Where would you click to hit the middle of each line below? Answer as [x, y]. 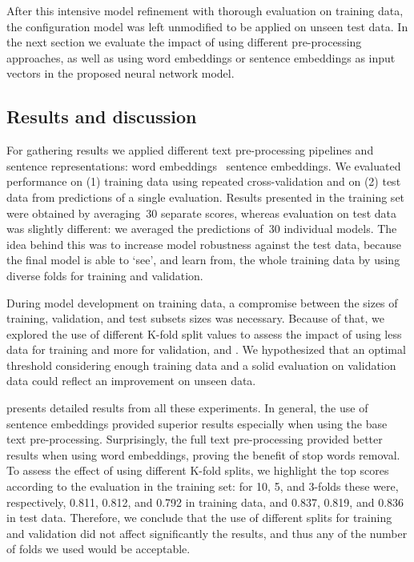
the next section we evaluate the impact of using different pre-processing [184, 42]
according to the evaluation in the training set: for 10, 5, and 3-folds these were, [203, 486]
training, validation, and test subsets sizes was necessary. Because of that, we [195, 318]
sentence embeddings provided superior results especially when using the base [197, 423]
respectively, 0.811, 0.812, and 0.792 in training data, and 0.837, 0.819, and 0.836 [205, 502]
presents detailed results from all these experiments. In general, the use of [187, 408]
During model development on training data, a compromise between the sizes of [202, 302]
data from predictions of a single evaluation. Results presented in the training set [206, 197]
